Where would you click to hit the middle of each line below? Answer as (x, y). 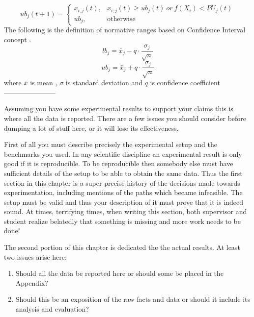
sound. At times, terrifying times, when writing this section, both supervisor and (126, 211)
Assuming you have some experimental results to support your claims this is (119, 109)
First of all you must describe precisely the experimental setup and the (111, 144)
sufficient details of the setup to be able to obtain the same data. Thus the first (123, 173)
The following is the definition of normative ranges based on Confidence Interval (125, 30)
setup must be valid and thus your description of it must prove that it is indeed (124, 202)
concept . (18, 39)
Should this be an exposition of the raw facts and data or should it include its (133, 299)
